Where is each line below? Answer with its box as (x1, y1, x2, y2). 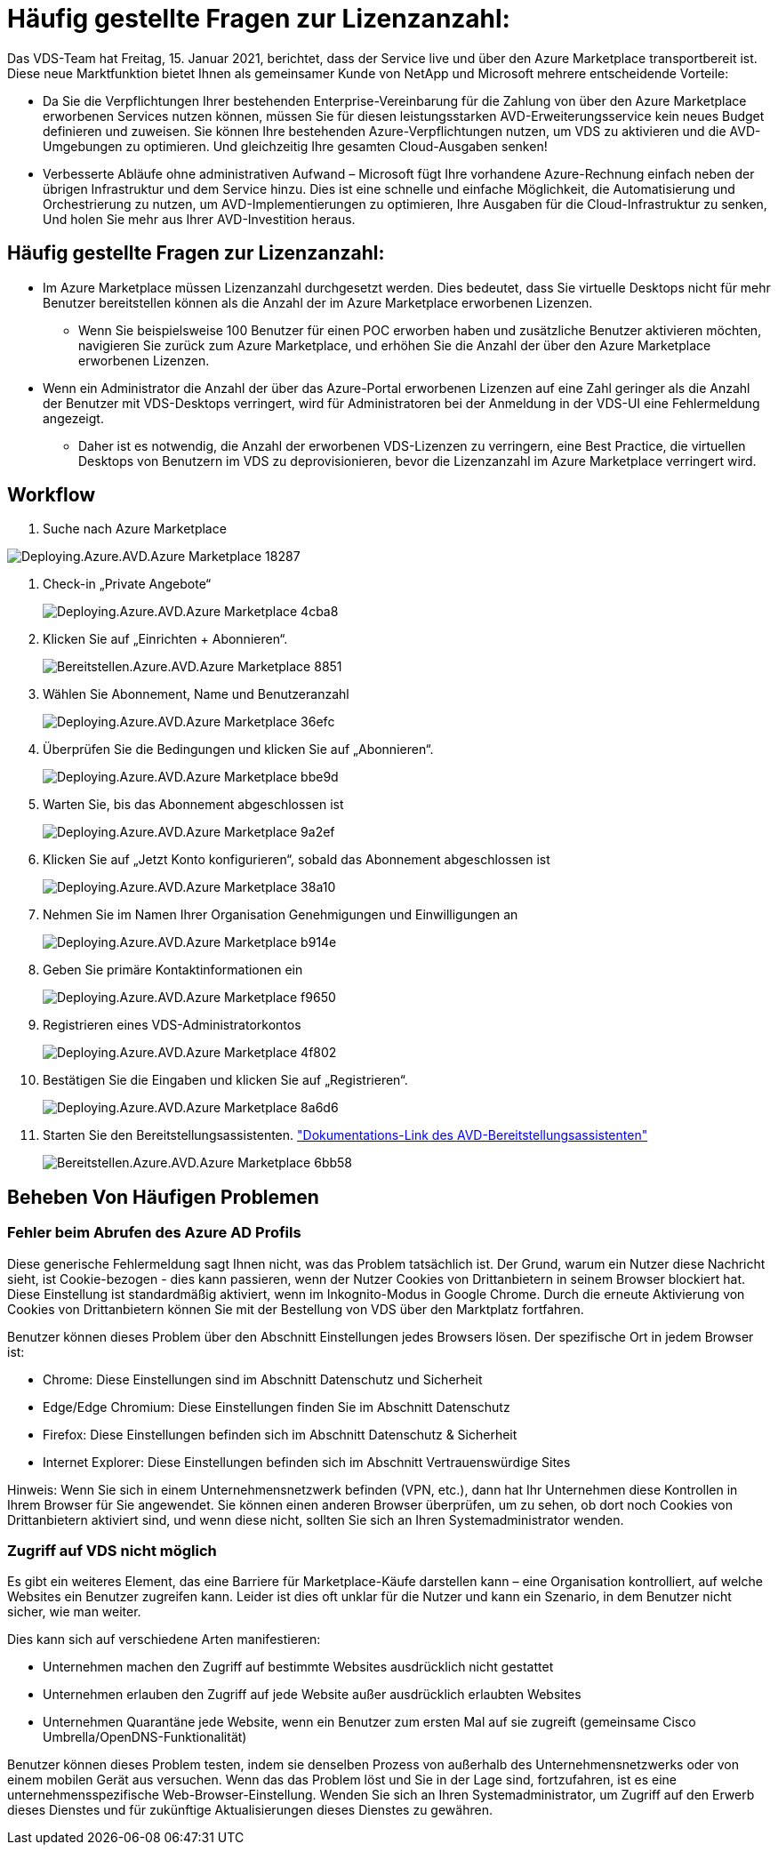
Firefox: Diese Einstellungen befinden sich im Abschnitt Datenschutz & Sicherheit (43, 1426, 517, 1442)
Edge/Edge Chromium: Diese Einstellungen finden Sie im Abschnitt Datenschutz (43, 1399, 510, 1415)
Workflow (7, 484, 96, 507)
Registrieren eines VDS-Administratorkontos (43, 1017, 301, 1033)
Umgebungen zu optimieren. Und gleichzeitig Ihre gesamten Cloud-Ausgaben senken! (43, 138, 548, 154)
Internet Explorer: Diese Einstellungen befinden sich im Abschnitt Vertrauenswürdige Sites (43, 1454, 571, 1470)
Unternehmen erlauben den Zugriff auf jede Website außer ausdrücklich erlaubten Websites (43, 1687, 581, 1703)
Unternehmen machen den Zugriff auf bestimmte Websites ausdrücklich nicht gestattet (43, 1659, 554, 1675)
